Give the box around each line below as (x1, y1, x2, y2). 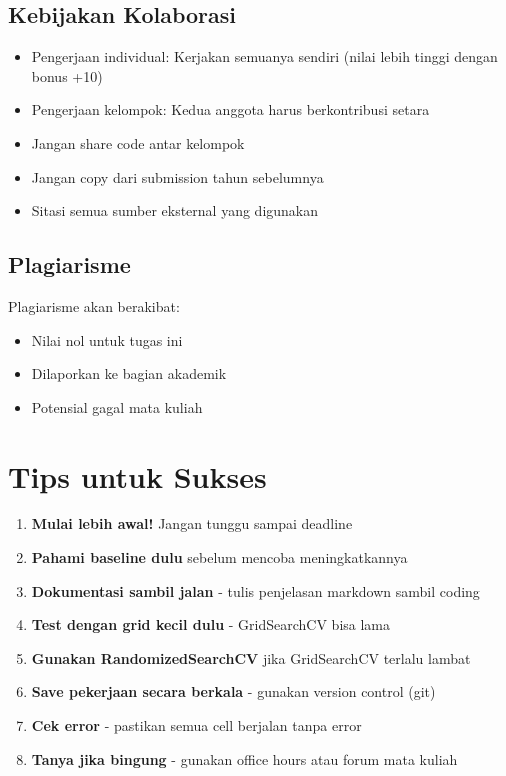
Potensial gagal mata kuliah (31, 396, 203, 417)
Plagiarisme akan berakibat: (8, 295, 180, 316)
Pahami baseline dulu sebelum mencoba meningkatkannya (31, 547, 408, 568)
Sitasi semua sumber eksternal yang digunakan (31, 200, 319, 221)
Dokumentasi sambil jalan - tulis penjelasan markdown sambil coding (31, 580, 480, 601)
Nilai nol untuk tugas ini (31, 329, 183, 350)
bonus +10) (31, 65, 103, 86)
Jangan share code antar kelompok (31, 132, 245, 153)
